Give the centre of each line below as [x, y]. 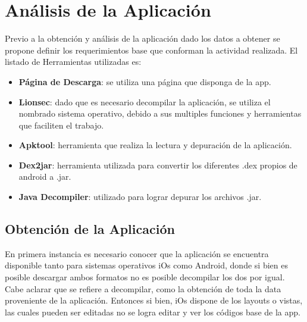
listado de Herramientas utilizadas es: [73, 62]
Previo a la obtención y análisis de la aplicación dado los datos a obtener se [142, 38]
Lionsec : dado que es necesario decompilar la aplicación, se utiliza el [145, 101]
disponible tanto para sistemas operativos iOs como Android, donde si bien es [146, 265]
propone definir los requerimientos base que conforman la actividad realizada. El [151, 50]
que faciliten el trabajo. [61, 125]
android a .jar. [45, 176]
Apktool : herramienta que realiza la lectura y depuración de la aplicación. [155, 145]
